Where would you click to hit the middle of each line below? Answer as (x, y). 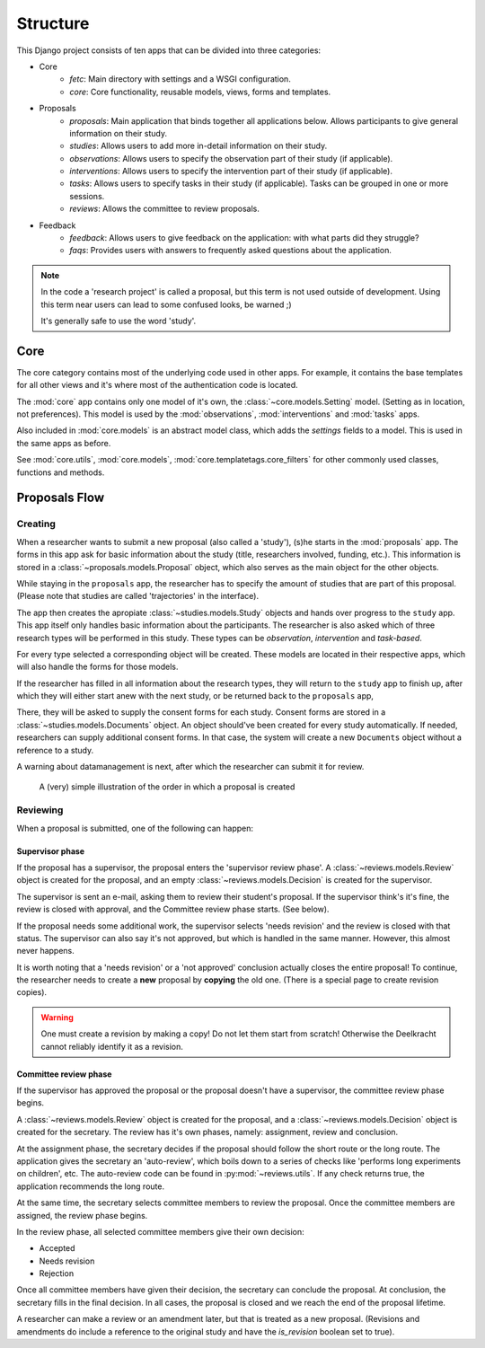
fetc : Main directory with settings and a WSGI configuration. (180, 79)
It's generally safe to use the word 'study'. (119, 321)
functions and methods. (61, 472)
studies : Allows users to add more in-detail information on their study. (198, 146)
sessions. (87, 196)
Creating (36, 524)
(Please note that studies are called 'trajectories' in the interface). (138, 596)
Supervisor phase (51, 851)
